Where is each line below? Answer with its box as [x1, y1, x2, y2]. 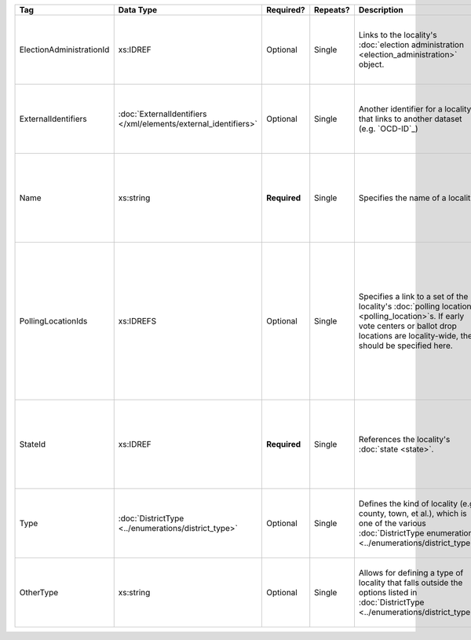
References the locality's [358, 434, 451, 444]
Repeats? [314, 5, 350, 15]
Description [358, 5, 403, 15]
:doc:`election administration [358, 39, 465, 50]
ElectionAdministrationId [19, 44, 110, 55]
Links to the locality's [358, 30, 437, 40]
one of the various [358, 518, 427, 528]
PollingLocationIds [19, 316, 88, 326]
